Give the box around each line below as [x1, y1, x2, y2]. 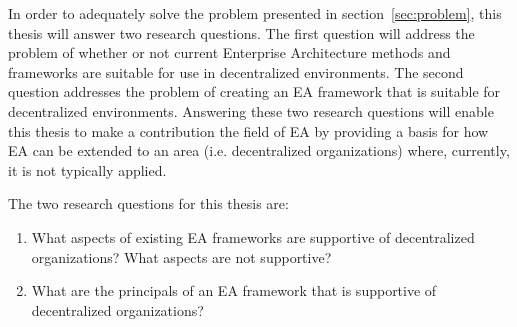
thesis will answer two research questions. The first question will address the [8, 22, 475, 43]
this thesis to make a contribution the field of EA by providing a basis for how [8, 120, 489, 141]
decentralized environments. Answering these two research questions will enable [8, 100, 494, 121]
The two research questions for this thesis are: [8, 193, 289, 214]
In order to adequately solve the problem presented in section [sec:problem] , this [8, 3, 502, 23]
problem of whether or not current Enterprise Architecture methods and [8, 42, 451, 63]
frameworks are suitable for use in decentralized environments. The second [8, 61, 464, 82]
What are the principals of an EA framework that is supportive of [31, 280, 437, 301]
